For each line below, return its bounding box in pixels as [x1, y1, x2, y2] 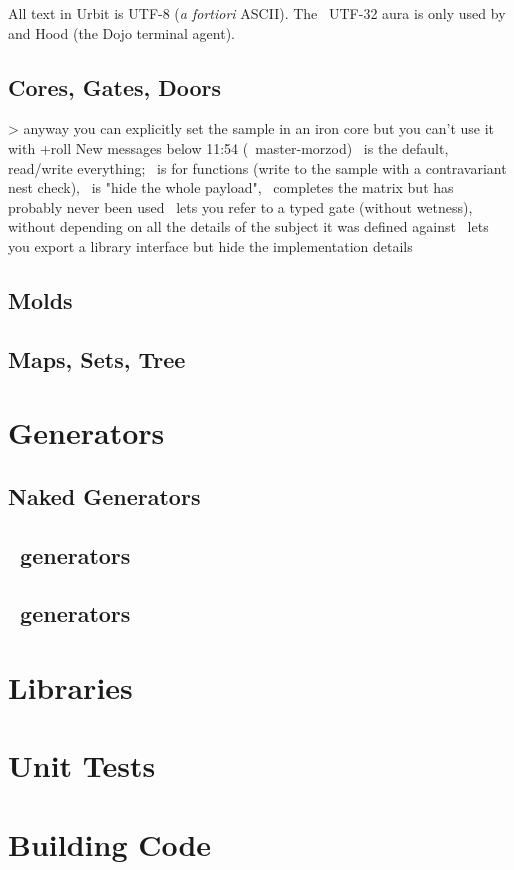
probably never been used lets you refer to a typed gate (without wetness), [8, 196, 473, 217]
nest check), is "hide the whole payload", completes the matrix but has [8, 177, 454, 198]
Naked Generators [8, 480, 201, 511]
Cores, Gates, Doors [8, 71, 222, 102]
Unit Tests [8, 745, 156, 786]
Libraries [8, 667, 133, 708]
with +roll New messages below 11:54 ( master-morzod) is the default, [8, 137, 449, 158]
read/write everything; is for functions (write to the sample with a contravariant [8, 157, 507, 178]
